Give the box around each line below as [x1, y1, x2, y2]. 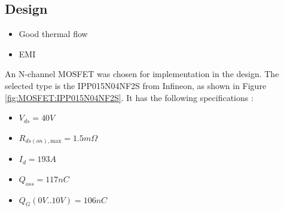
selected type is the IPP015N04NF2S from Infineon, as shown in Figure [5, 79, 267, 91]
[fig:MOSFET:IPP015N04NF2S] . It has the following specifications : [5, 91, 254, 103]
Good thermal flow [19, 27, 88, 40]
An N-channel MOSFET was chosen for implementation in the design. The [5, 68, 279, 80]
